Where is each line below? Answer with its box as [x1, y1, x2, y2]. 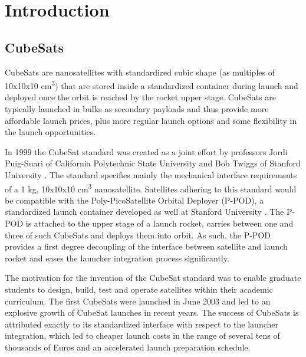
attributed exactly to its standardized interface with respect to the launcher [5, 317, 278, 330]
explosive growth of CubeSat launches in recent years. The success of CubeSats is [5, 306, 299, 319]
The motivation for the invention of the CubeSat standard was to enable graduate [5, 271, 301, 284]
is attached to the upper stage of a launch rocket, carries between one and [25, 217, 294, 230]
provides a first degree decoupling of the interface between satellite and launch [5, 240, 288, 253]
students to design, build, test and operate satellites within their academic [5, 283, 273, 295]
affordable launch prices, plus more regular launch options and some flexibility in [5, 114, 297, 126]
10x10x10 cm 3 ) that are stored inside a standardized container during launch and [5, 78, 298, 91]
